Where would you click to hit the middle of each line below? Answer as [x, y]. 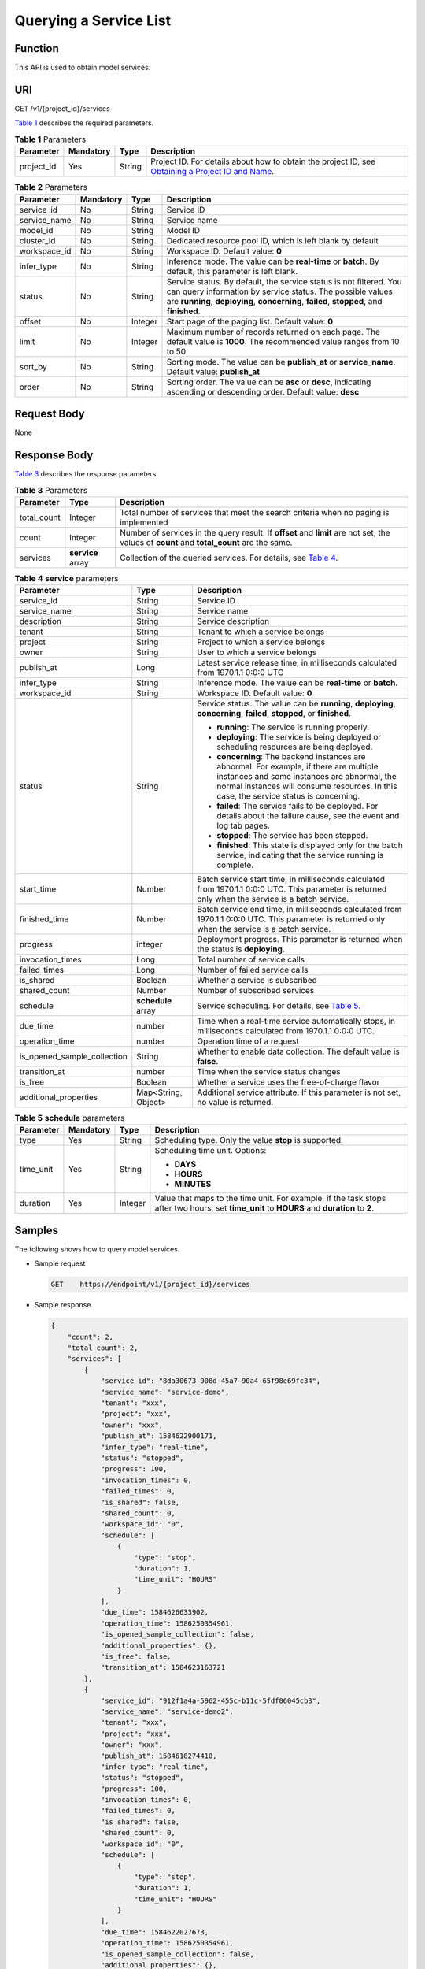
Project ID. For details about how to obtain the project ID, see [263, 161]
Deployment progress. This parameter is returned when [300, 940]
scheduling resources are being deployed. [295, 747]
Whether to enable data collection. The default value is [299, 1051]
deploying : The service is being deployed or [299, 737]
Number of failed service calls [253, 970]
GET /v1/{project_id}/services [62, 108]
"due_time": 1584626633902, [154, 1612]
